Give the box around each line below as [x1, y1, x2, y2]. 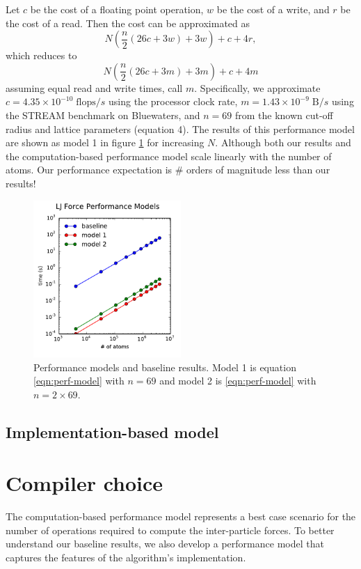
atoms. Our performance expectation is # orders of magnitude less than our [6, 162, 330, 177]
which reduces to [6, 48, 77, 63]
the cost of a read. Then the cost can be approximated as [6, 15, 250, 30]
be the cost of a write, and [216, 2, 330, 16]
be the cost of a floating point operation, [30, 2, 204, 16]
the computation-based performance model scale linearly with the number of [6, 148, 332, 163]
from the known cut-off [234, 107, 333, 122]
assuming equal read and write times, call [6, 80, 183, 95]
